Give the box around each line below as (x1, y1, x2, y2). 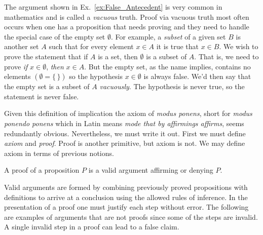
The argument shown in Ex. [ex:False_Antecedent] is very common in (4, 2, 222, 12)
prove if (4, 61, 28, 71)
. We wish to (219, 41, 258, 52)
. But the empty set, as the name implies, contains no (84, 61, 251, 71)
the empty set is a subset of (4, 81, 90, 92)
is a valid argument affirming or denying (88, 165, 213, 175)
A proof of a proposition (4, 165, 80, 175)
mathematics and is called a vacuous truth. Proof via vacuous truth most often (4, 11, 249, 22)
